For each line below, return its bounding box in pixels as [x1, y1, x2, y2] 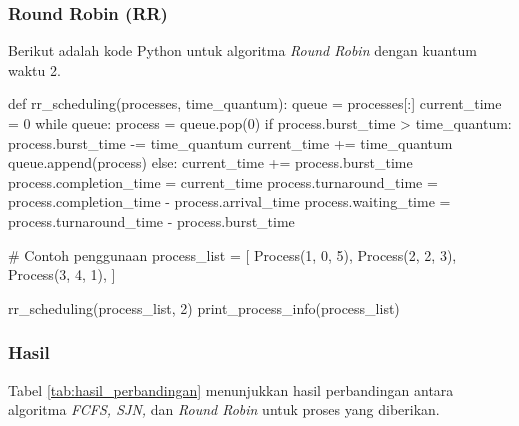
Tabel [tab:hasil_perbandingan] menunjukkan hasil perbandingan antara [8, 379, 454, 400]
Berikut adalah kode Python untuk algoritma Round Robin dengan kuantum [8, 40, 477, 61]
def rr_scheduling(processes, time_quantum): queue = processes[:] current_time [8, 93, 502, 114]
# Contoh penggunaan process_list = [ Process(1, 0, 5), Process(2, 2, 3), [8, 244, 457, 265]
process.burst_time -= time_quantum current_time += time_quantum [8, 132, 453, 153]
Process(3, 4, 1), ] [8, 264, 116, 285]
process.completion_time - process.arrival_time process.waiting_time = [8, 191, 451, 212]
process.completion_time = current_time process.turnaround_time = [8, 171, 438, 192]
